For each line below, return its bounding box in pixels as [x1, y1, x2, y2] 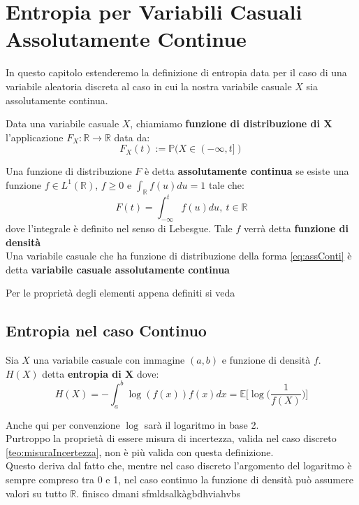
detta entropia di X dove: [42, 366, 159, 380]
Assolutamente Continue [6, 24, 247, 53]
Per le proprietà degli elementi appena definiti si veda [6, 285, 235, 300]
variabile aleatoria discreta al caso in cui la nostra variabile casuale [6, 78, 292, 93]
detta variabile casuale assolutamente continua [6, 262, 230, 276]
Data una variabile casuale [6, 116, 119, 131]
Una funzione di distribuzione [6, 164, 132, 178]
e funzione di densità [221, 353, 311, 367]
